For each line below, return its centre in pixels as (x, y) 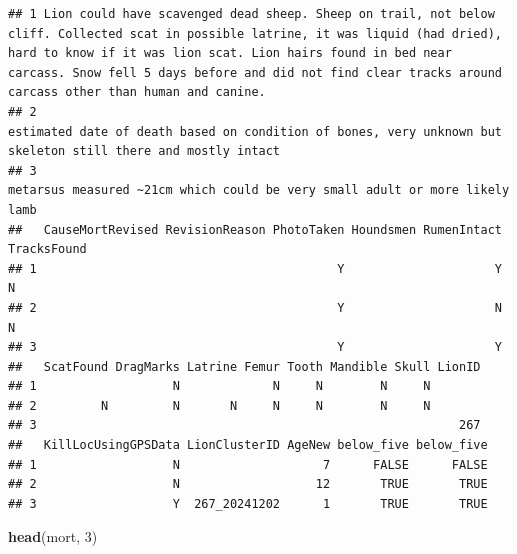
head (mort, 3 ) (53, 536)
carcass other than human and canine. (137, 92)
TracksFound (47, 249)
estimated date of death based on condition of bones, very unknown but (255, 131)
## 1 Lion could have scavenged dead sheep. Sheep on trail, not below (251, 14)
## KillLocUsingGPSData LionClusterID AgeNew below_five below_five (248, 445)
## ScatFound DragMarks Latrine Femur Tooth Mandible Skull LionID (244, 366)
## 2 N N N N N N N (219, 405)
